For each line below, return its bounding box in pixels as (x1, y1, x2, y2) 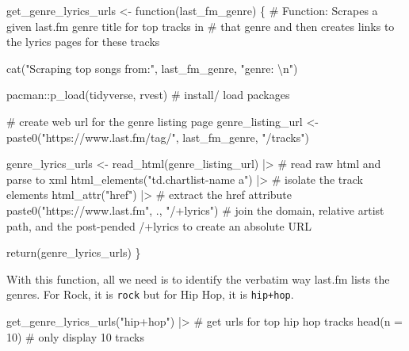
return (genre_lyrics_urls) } (6, 244, 141, 261)
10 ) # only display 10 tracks (6, 328, 145, 345)
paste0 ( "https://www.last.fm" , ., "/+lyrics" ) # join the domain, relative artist (6, 201, 384, 218)
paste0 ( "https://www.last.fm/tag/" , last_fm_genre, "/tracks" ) (6, 128, 309, 145)
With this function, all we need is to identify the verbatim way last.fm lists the (6, 270, 390, 287)
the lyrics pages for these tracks (6, 33, 160, 50)
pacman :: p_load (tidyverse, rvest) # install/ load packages (6, 86, 290, 103)
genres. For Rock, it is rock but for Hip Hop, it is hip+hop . (6, 286, 294, 303)
